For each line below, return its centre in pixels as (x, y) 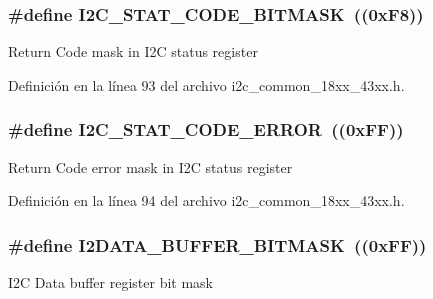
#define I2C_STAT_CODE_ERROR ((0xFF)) (206, 129)
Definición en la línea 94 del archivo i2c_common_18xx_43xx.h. (206, 200)
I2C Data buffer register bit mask (111, 282)
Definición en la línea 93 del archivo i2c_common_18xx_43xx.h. (206, 84)
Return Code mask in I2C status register (133, 51)
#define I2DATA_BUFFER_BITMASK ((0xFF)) (217, 244)
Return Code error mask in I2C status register (150, 166)
